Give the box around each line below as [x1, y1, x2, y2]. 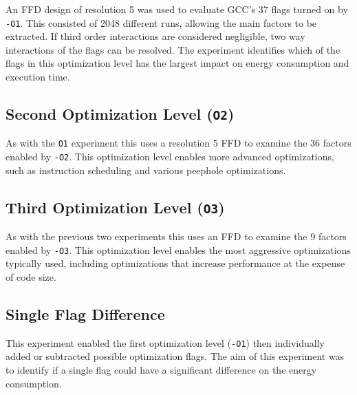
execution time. [6, 70, 70, 84]
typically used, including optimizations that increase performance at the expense [6, 256, 345, 270]
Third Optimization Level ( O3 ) [6, 196, 225, 217]
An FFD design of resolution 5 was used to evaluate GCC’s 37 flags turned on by [6, 2, 348, 16]
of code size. [6, 269, 56, 284]
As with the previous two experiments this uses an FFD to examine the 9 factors [6, 229, 347, 244]
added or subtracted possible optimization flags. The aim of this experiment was [6, 349, 345, 363]
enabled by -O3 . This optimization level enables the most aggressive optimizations [6, 242, 351, 257]
